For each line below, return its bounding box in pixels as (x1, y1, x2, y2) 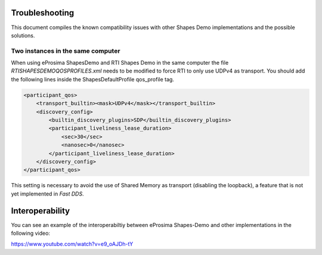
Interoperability (11, 206, 70, 216)
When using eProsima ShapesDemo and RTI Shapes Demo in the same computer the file (11, 59, 229, 67)
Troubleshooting (11, 8, 75, 18)
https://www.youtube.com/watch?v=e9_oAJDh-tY (11, 241, 134, 248)
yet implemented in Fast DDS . (11, 190, 84, 197)
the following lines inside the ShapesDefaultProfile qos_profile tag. (11, 75, 174, 83)
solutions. (11, 32, 35, 39)
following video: (11, 229, 51, 237)
